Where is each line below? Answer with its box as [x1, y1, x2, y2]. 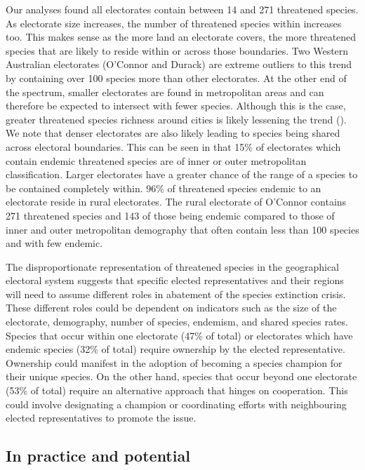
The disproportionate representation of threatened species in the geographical [6, 259, 340, 274]
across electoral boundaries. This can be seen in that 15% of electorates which [6, 139, 341, 154]
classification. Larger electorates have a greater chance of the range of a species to [6, 167, 358, 182]
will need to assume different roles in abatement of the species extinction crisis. [6, 286, 346, 301]
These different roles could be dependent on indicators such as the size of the [6, 300, 337, 315]
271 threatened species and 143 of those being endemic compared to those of [6, 208, 335, 222]
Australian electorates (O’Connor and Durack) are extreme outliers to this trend [6, 57, 352, 72]
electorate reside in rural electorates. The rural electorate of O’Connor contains [6, 194, 347, 209]
